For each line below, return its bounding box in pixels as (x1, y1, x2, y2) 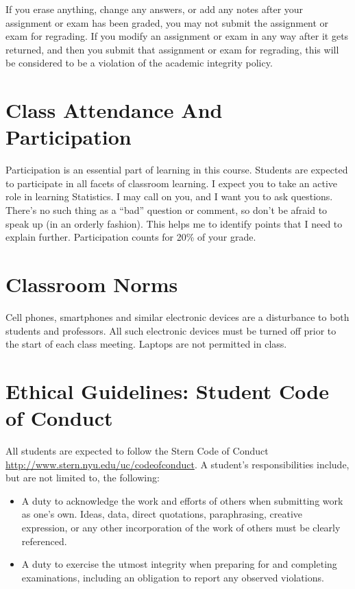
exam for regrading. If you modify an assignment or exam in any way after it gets (5, 29, 349, 43)
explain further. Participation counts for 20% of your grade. (5, 230, 256, 244)
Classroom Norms (5, 270, 178, 298)
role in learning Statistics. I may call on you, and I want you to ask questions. (5, 189, 333, 204)
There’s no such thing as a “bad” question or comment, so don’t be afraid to (5, 203, 328, 217)
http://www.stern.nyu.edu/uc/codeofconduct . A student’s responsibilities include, (5, 457, 350, 471)
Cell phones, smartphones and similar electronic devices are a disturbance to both (5, 309, 350, 324)
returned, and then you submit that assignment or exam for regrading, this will (5, 42, 339, 56)
